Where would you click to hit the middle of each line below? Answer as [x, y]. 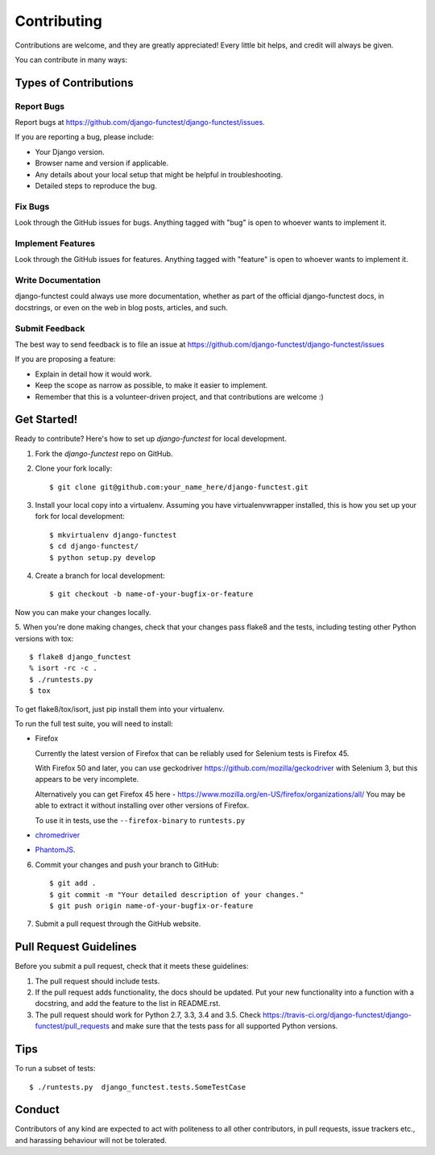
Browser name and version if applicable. [102, 163]
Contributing [58, 21]
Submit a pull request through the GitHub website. [118, 924]
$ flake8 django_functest [81, 656]
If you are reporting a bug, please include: [85, 137]
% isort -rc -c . [63, 668]
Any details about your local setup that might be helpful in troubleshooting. [159, 174]
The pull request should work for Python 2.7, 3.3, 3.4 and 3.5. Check [148, 1015]
